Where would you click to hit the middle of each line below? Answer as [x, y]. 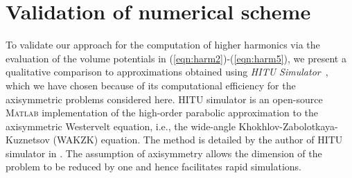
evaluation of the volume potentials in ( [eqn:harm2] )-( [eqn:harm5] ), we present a [176, 58]
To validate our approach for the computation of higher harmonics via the [163, 45]
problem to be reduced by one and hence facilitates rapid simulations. [153, 167]
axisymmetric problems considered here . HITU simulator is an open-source [164, 99]
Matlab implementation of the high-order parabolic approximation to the [162, 113]
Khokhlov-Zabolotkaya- [288, 126]
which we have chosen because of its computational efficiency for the [151, 85]
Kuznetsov [28, 140]
